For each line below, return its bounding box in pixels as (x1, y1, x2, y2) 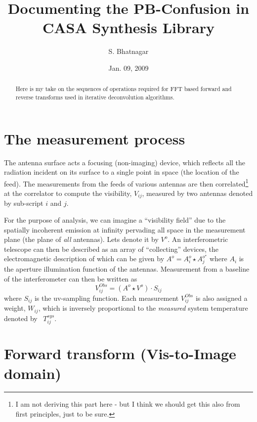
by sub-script (4, 198, 43, 208)
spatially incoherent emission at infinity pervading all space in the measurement (4, 224, 246, 234)
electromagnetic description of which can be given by (4, 253, 165, 264)
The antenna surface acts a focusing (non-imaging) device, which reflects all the (4, 157, 246, 167)
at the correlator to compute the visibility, (4, 188, 132, 198)
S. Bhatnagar (108, 46, 149, 56)
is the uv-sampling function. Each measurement (34, 292, 179, 303)
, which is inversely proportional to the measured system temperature (38, 303, 248, 313)
